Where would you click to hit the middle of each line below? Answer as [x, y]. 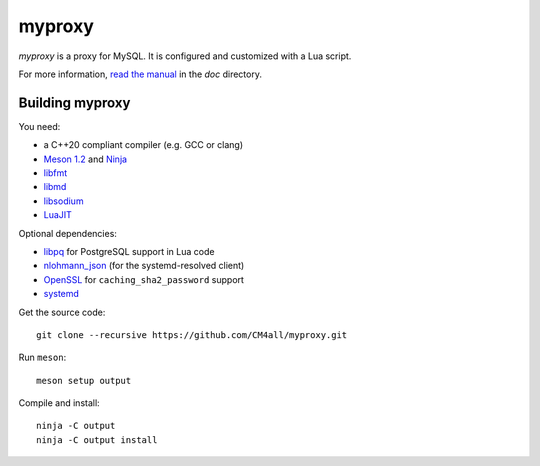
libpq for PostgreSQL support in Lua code [129, 251]
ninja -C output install [97, 439]
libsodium [63, 201]
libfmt [55, 173]
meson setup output [84, 380]
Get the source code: [62, 312]
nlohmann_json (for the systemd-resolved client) [144, 266]
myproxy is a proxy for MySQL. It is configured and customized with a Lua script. [185, 56]
